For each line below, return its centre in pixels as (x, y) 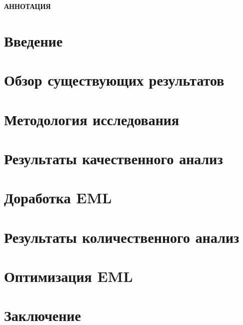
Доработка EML (58, 198)
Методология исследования (92, 119)
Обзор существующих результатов (114, 80)
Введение (33, 40)
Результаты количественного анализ (122, 237)
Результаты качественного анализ (113, 158)
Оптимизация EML (68, 276)
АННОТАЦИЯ (27, 6)
